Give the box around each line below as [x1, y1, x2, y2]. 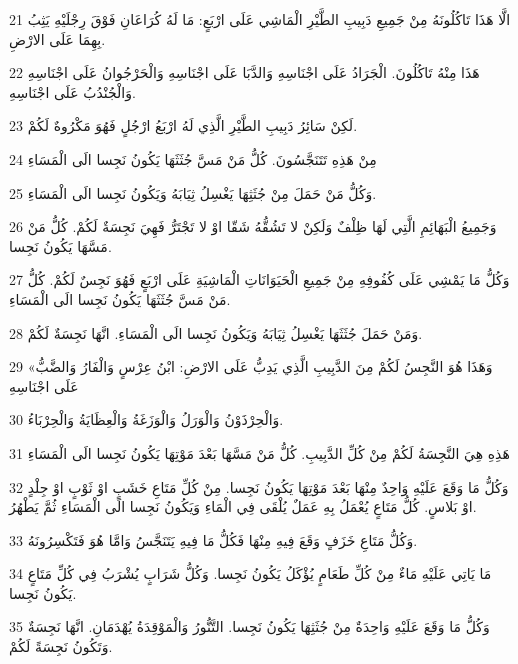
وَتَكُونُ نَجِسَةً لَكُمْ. [9, 636, 113, 657]
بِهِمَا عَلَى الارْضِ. [9, 28, 106, 49]
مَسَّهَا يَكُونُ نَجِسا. [9, 235, 112, 256]
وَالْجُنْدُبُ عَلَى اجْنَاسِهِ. [9, 81, 136, 102]
